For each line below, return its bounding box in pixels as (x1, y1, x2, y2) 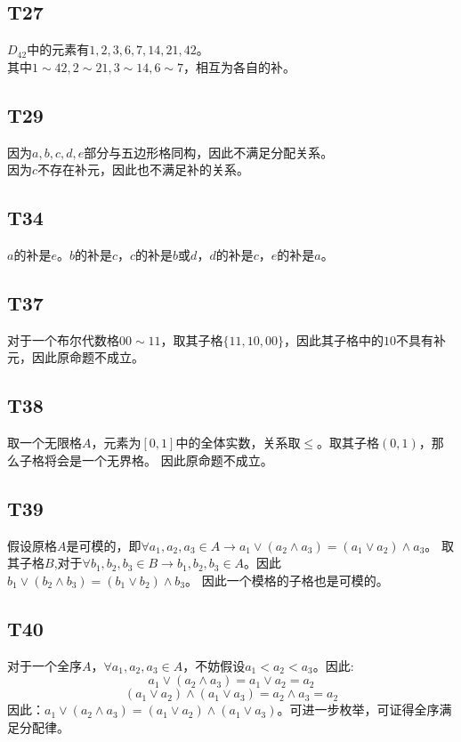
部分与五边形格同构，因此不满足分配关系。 (84, 142, 334, 161)
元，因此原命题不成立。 (7, 348, 144, 367)
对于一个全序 (7, 656, 82, 674)
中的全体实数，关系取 (175, 433, 301, 452)
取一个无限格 (7, 433, 82, 452)
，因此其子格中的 (284, 330, 384, 349)
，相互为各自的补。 (183, 57, 296, 76)
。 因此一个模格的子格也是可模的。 (185, 570, 389, 589)
